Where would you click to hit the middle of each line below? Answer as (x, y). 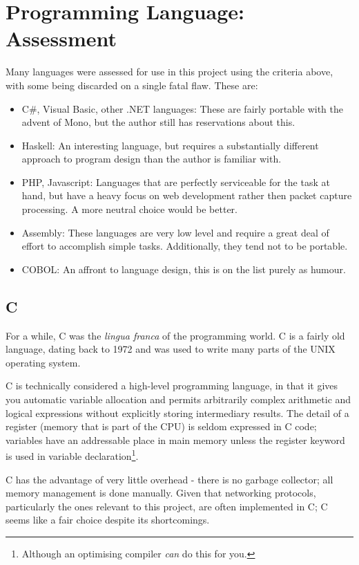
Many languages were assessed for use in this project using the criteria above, (169, 72)
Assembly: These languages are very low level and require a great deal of (175, 232)
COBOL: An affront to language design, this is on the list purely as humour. (184, 269)
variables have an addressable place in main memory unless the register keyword (175, 439)
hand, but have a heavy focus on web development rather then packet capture (187, 195)
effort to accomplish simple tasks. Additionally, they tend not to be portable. (185, 246)
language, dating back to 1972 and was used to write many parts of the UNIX (171, 349)
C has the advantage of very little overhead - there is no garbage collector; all (169, 479)
